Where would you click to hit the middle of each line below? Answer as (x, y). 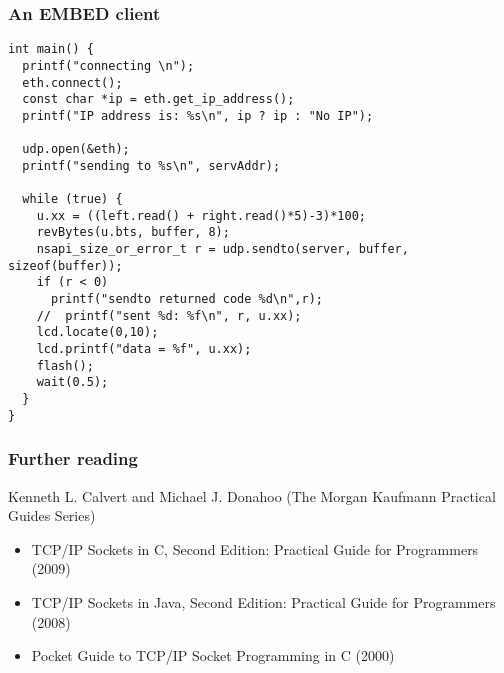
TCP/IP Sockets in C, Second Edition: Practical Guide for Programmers (255, 548)
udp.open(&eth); (76, 149)
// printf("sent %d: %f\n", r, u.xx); (169, 315)
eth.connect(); (72, 82)
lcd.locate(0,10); (97, 332)
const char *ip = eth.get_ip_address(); (158, 99)
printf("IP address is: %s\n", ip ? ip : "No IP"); (198, 115)
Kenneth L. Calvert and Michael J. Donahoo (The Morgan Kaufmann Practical (252, 495)
